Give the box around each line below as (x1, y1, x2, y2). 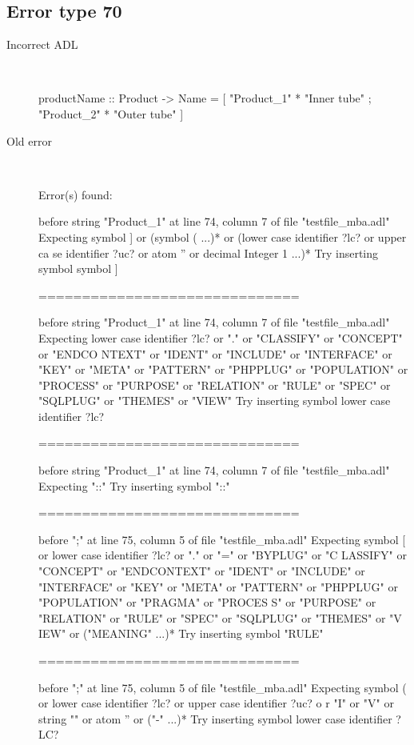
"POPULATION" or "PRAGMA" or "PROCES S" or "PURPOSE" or (38, 594, 376, 611)
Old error (6, 132, 52, 149)
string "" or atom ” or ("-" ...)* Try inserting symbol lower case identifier (38, 710, 392, 727)
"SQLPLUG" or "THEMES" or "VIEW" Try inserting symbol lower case (38, 392, 391, 409)
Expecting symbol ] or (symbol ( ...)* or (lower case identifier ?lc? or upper (38, 228, 407, 245)
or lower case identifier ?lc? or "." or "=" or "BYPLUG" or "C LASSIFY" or (38, 547, 407, 563)
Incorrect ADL (6, 36, 78, 53)
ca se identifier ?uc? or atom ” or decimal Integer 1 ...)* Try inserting (38, 244, 379, 261)
